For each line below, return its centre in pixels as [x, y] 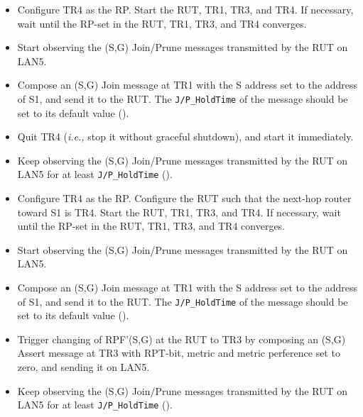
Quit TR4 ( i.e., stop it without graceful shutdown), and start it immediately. [185, 137]
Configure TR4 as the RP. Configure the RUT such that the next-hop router [184, 198]
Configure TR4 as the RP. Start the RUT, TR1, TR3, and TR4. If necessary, [185, 9]
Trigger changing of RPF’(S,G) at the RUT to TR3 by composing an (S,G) [181, 339]
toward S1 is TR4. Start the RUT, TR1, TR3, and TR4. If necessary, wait [179, 212]
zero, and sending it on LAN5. [83, 367]
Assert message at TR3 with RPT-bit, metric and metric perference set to [179, 353]
